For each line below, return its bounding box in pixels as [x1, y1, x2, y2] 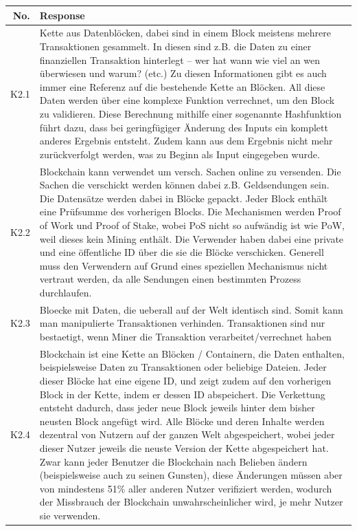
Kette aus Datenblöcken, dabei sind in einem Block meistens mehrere [39, 25, 332, 40]
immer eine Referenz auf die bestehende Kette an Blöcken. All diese [39, 79, 325, 94]
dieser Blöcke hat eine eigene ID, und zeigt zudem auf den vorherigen [39, 373, 332, 387]
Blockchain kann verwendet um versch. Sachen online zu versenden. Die [39, 164, 341, 178]
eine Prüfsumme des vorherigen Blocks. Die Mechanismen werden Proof [39, 204, 341, 219]
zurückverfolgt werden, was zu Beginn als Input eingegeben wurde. [39, 147, 320, 161]
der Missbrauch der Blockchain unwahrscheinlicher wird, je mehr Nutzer [39, 495, 343, 509]
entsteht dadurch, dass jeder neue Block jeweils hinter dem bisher [39, 400, 315, 415]
